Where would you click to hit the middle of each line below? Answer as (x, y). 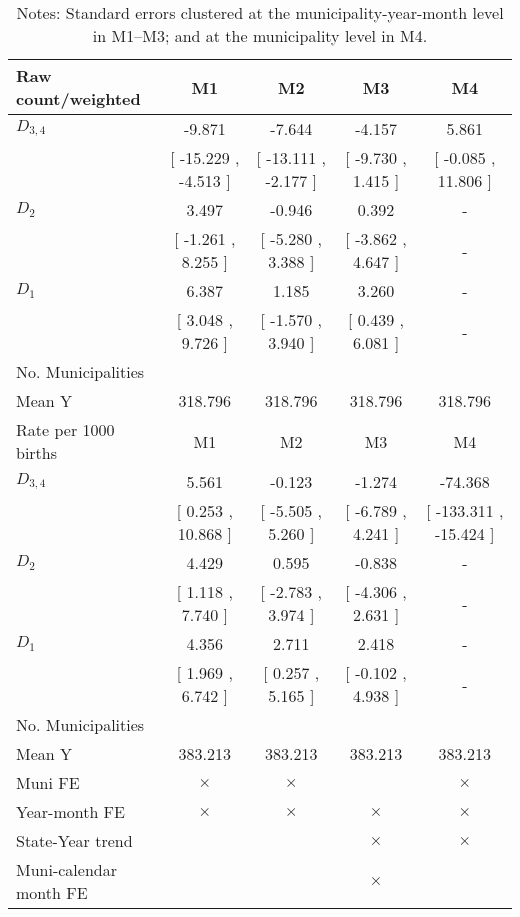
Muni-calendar (66, 869)
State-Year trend (74, 840)
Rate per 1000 (65, 429)
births (37, 452)
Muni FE (48, 782)
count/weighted (78, 98)
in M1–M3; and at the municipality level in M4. (260, 35)
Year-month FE (70, 811)
